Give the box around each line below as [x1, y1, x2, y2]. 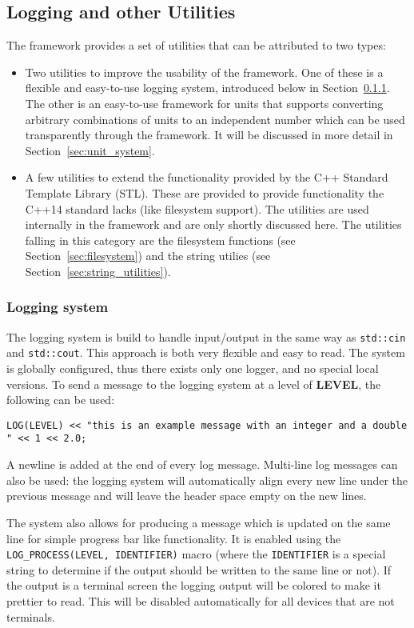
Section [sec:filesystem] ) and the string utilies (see [25, 247, 271, 264]
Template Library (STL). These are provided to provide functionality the [25, 184, 384, 201]
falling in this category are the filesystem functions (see [25, 231, 296, 248]
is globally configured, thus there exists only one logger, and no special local [6, 360, 379, 377]
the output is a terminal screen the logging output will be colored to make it [6, 577, 381, 594]
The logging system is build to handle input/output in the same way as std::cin [6, 328, 406, 345]
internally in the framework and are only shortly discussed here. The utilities [25, 216, 402, 233]
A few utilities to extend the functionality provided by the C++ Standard [25, 169, 388, 186]
